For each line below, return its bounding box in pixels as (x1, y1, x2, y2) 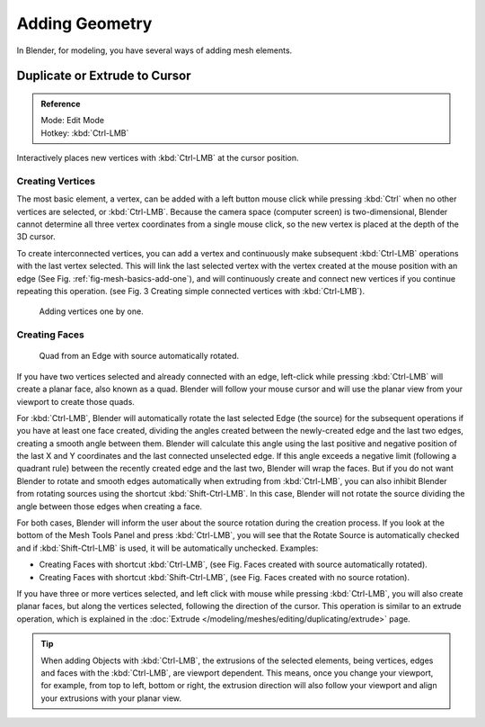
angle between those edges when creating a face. (16, 500, 202, 512)
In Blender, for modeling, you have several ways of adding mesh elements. (16, 45, 293, 56)
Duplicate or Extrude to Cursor (16, 68, 191, 84)
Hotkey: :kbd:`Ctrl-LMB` (40, 127, 129, 139)
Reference (40, 98, 81, 109)
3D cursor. (16, 231, 56, 242)
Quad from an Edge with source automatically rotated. (39, 351, 240, 362)
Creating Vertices (16, 175, 96, 187)
